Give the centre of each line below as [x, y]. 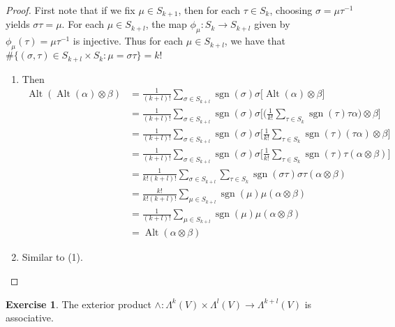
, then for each [209, 10]
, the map [166, 24]
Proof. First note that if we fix [70, 10]
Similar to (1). [52, 257]
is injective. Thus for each [128, 41]
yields [18, 24]
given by [272, 24]
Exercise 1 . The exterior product [79, 304]
